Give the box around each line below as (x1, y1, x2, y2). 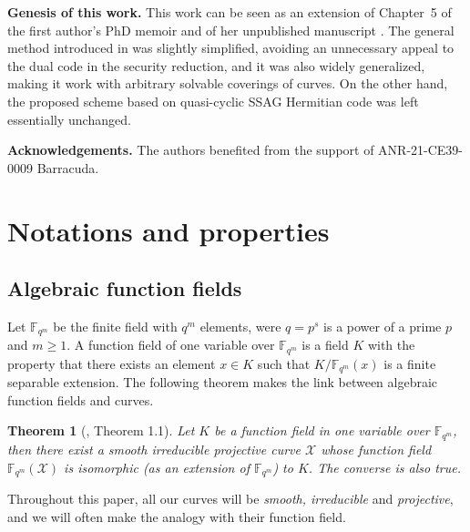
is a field (301, 335, 349, 354)
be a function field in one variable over (214, 421, 430, 440)
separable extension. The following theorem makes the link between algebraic (7, 373, 438, 392)
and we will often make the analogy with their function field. (7, 506, 346, 526)
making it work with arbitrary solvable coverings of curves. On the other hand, (7, 74, 448, 93)
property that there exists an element (7, 353, 216, 373)
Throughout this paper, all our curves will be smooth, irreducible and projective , (7, 488, 454, 507)
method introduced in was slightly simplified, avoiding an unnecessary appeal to (7, 38, 455, 57)
